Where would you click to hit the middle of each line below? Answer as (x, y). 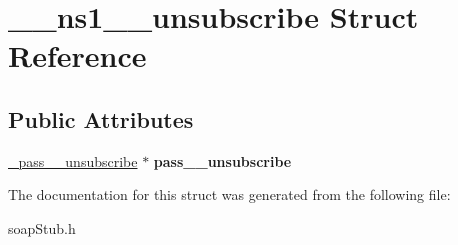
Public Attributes (101, 118)
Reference (77, 55)
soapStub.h (42, 227)
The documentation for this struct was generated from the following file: (229, 194)
